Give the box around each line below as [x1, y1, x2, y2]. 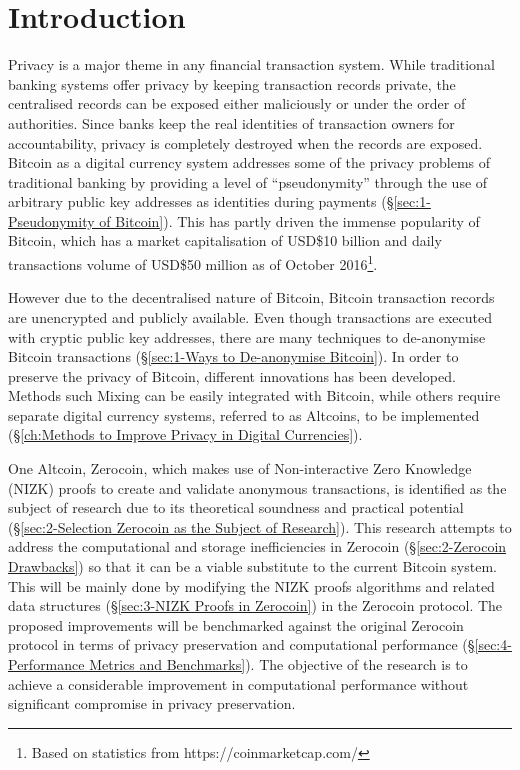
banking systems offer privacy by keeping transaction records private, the [8, 73, 456, 94]
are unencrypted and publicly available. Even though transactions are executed [8, 306, 492, 327]
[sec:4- [474, 634, 512, 655]
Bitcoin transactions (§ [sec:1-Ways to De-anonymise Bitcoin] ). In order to [8, 346, 459, 367]
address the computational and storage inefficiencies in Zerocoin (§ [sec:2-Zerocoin [8, 536, 507, 557]
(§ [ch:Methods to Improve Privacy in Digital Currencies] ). [8, 424, 363, 445]
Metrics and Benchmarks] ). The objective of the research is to [89, 654, 468, 674]
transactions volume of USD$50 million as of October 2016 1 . [8, 251, 378, 274]
